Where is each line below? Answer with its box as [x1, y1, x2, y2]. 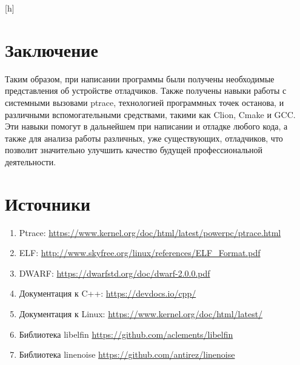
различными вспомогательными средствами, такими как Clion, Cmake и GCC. [5, 108, 296, 120]
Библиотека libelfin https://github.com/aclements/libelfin [19, 327, 233, 340]
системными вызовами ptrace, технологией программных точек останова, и [5, 96, 284, 108]
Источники [5, 191, 91, 215]
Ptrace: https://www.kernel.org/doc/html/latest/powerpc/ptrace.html [19, 226, 281, 238]
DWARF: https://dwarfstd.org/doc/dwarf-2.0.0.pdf [19, 266, 210, 279]
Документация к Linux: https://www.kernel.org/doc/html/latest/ [19, 307, 263, 320]
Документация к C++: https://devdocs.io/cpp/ [19, 287, 196, 300]
